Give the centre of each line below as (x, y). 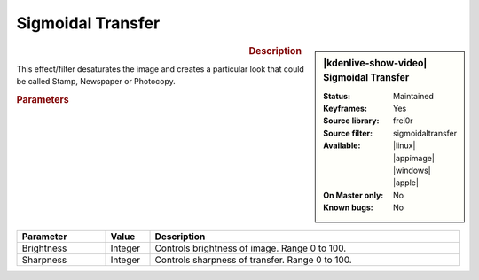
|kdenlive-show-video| (375, 63)
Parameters (43, 99)
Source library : (351, 121)
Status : (337, 96)
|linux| (404, 145)
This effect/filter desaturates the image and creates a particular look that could (161, 69)
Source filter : (348, 133)
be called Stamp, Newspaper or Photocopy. (96, 82)
